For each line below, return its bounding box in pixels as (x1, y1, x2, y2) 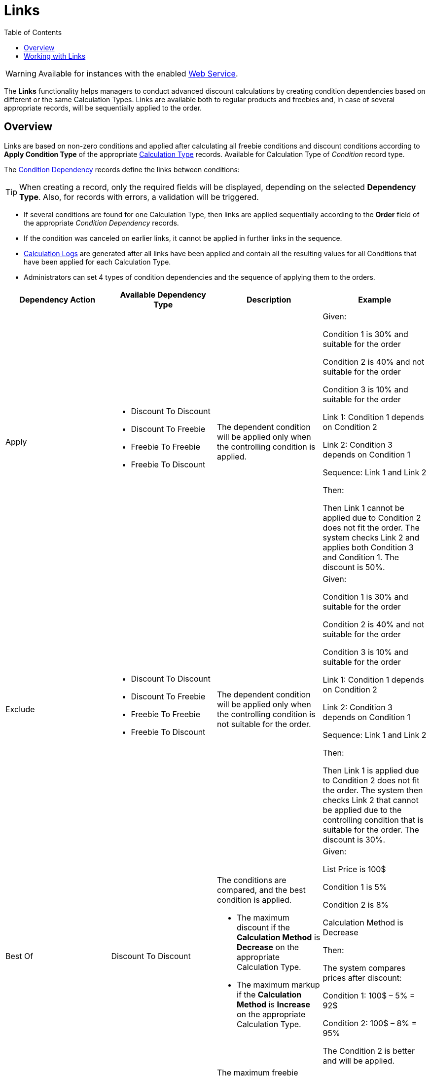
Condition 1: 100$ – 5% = (322, 990, 415, 1000)
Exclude (5, 704, 35, 714)
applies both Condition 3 (322, 542, 414, 552)
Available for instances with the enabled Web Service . (38, 68, 238, 78)
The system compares (322, 962, 406, 973)
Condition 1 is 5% (322, 882, 387, 892)
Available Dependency (120, 289, 206, 300)
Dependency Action (19, 294, 96, 305)
